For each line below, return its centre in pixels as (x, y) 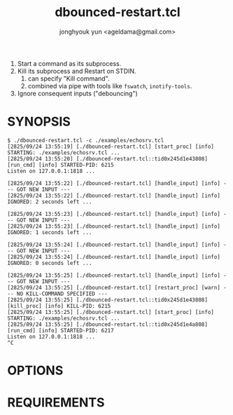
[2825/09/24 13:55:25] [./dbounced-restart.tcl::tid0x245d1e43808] (108, 300)
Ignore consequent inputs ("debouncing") (77, 93)
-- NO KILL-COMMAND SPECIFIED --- (58, 294)
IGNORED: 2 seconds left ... (50, 202)
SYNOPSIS (39, 122)
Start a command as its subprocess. (69, 63)
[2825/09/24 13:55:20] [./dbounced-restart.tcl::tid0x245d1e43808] (108, 158)
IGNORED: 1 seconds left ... (50, 232)
